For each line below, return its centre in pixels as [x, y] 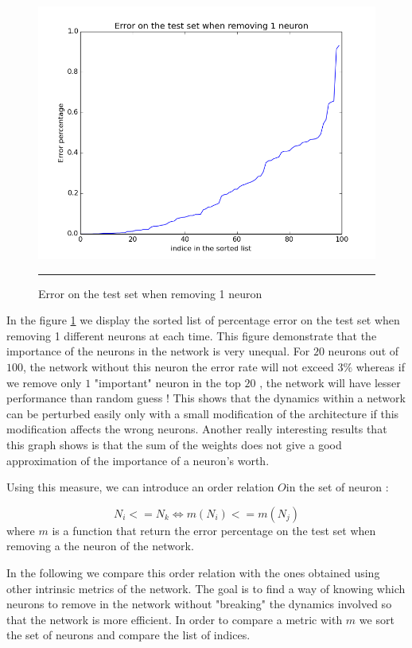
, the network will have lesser [330, 382]
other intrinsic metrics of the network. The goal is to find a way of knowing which [206, 588]
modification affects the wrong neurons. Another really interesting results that [197, 429]
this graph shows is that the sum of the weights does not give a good [174, 444]
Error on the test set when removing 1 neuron [150, 293]
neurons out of [363, 351]
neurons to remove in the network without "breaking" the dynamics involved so [199, 604]
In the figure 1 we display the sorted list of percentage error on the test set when [203, 320]
